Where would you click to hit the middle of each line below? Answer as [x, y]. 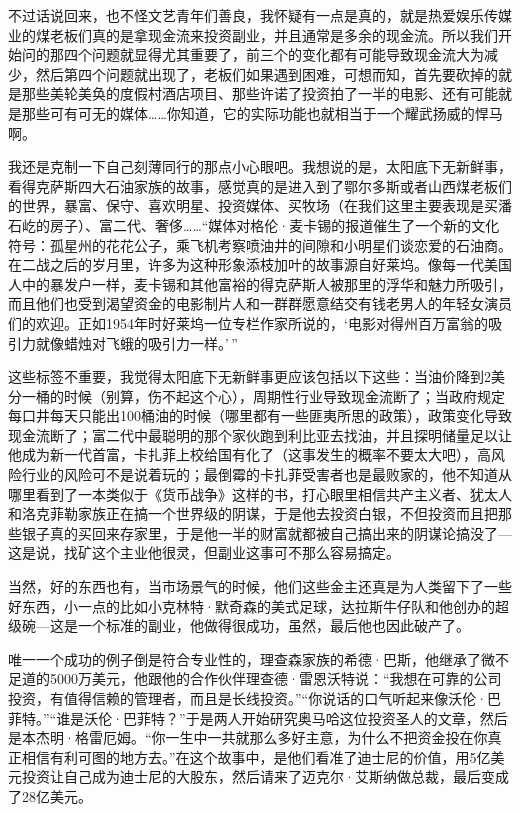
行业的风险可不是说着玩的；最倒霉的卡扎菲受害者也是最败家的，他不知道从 [266, 474]
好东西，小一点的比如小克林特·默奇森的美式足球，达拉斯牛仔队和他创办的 [251, 605]
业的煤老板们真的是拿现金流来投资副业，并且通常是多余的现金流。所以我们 [253, 34]
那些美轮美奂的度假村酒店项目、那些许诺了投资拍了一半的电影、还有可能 [259, 93]
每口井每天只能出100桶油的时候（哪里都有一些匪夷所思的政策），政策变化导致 [260, 415]
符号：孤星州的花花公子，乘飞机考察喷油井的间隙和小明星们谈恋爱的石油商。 [260, 244]
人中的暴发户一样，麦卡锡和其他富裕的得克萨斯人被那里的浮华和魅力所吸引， [260, 283]
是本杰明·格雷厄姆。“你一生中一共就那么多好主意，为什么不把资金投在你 [248, 737]
